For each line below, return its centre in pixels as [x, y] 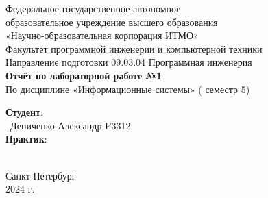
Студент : [24, 112]
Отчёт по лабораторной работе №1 [84, 75]
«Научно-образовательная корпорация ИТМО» [102, 35]
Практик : [26, 139]
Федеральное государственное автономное [93, 8]
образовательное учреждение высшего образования [112, 22]
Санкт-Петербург [41, 175]
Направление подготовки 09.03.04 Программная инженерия [129, 62]
